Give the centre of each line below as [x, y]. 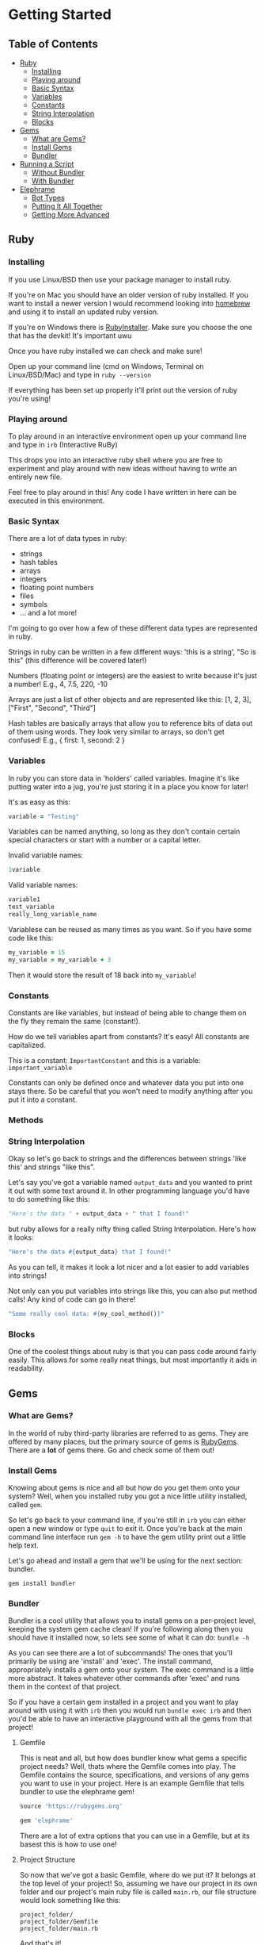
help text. [24, 1545]
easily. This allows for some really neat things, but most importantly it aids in [132, 1360]
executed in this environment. [57, 501]
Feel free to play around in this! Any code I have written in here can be [123, 492]
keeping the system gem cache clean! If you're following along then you [126, 1629]
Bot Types [48, 198]
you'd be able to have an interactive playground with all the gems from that [130, 1719]
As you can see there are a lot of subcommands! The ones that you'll [121, 1653]
